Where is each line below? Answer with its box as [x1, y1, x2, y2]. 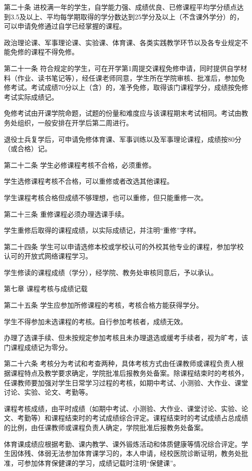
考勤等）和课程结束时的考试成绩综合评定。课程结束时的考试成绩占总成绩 [17, 413, 248, 423]
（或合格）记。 [4, 143, 51, 154]
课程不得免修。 [31, 47, 79, 57]
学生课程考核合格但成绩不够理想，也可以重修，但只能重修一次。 [4, 192, 207, 202]
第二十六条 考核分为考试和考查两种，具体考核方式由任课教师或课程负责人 [4, 358, 237, 368]
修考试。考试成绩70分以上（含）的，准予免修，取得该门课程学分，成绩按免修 [4, 82, 248, 92]
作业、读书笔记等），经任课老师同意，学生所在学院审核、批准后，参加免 [17, 72, 245, 83]
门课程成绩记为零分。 [4, 342, 72, 352]
